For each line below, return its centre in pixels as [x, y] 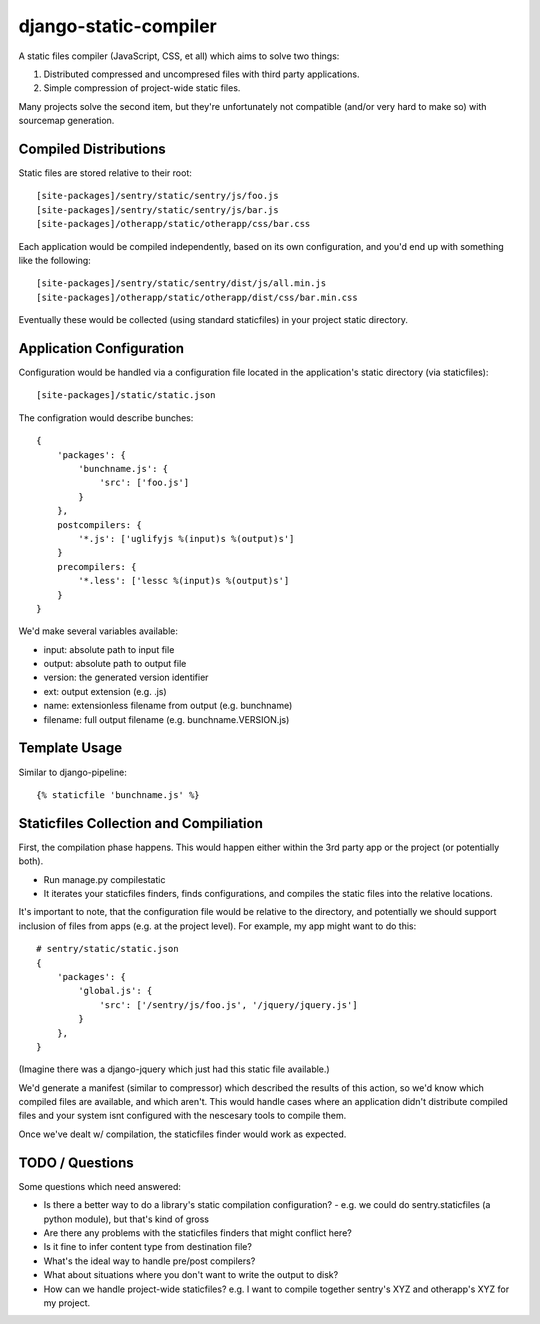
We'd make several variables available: [98, 631]
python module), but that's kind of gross [126, 1219]
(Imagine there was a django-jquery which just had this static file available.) [174, 1069]
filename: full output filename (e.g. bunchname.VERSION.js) [166, 719]
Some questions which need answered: [100, 1186]
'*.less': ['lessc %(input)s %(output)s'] [184, 581]
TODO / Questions [76, 1162]
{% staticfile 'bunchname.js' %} [118, 794]
